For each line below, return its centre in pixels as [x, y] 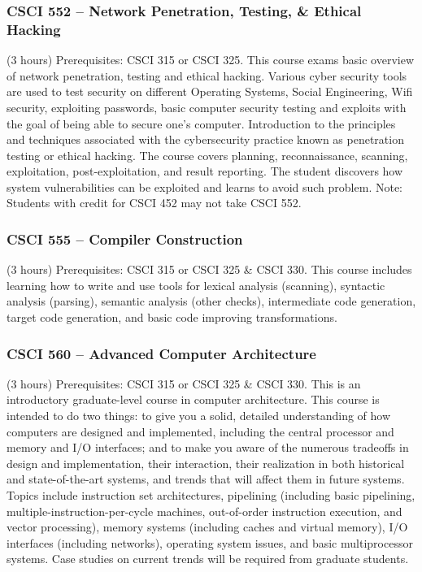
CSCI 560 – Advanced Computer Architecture [161, 353]
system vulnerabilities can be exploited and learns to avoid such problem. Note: [205, 186]
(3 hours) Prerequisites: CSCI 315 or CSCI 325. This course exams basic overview [211, 60]
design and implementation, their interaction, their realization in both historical [206, 463]
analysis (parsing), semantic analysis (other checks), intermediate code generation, [211, 301]
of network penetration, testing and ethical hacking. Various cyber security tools [207, 75]
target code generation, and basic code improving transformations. [172, 317]
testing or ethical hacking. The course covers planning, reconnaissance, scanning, [207, 155]
